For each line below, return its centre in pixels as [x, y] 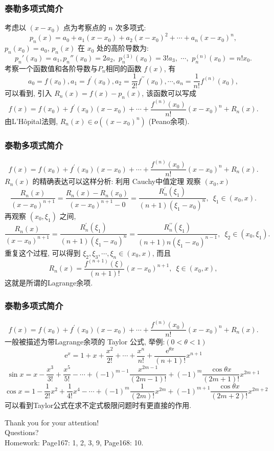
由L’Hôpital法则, [31, 121]
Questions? [22, 432]
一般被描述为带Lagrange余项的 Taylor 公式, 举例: [85, 342]
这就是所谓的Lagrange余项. [49, 283]
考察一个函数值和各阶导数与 [51, 68]
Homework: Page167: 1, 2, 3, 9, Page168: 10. [74, 443]
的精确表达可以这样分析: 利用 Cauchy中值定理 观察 [117, 181]
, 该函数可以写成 [169, 93]
